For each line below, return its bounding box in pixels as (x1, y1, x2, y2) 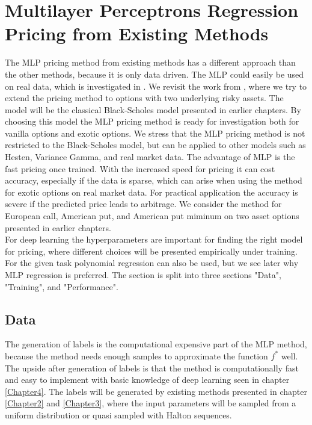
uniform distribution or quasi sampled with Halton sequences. (5, 408, 232, 421)
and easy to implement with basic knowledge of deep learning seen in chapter (5, 373, 290, 386)
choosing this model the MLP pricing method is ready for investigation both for (5, 115, 299, 128)
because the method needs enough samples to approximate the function (5, 349, 268, 362)
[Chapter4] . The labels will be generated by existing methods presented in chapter (5, 385, 307, 397)
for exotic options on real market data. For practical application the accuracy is (5, 185, 298, 198)
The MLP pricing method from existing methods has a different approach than (5, 56, 296, 69)
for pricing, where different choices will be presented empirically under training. (5, 244, 298, 257)
